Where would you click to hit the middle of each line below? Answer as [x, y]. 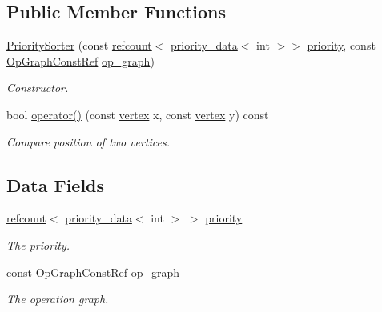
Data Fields [56, 184]
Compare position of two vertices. [88, 141]
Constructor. [38, 88]
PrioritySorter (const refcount [79, 45]
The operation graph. [58, 299]
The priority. [38, 244]
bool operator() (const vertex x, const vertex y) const [138, 114]
